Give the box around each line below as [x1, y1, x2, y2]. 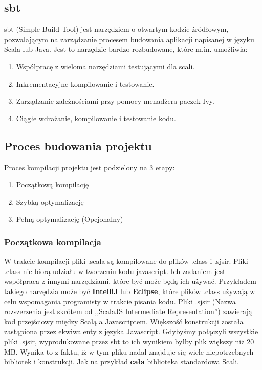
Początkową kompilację [16, 179, 89, 190]
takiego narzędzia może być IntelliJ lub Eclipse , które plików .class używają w [4, 285, 255, 296]
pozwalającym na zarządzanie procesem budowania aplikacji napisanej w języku [4, 33, 254, 44]
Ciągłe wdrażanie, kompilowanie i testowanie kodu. [16, 112, 176, 123]
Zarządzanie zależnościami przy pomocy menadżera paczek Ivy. [16, 95, 214, 106]
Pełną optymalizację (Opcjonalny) [16, 213, 123, 224]
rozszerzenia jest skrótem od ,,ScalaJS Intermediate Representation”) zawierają [4, 306, 252, 317]
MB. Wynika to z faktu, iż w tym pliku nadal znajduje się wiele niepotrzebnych [4, 346, 254, 357]
